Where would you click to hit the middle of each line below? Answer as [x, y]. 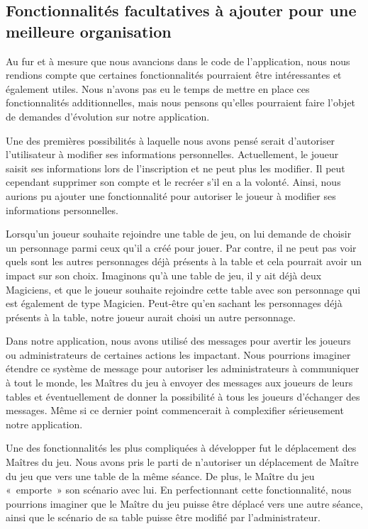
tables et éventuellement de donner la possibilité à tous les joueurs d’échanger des [183, 396]
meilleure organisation [89, 31]
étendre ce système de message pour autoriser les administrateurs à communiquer [183, 368]
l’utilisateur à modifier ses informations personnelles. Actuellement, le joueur [172, 154]
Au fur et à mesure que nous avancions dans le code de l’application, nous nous [178, 61]
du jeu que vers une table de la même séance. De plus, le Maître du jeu [160, 475]
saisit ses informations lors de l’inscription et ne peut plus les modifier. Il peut [175, 168]
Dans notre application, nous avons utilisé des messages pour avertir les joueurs [178, 341]
